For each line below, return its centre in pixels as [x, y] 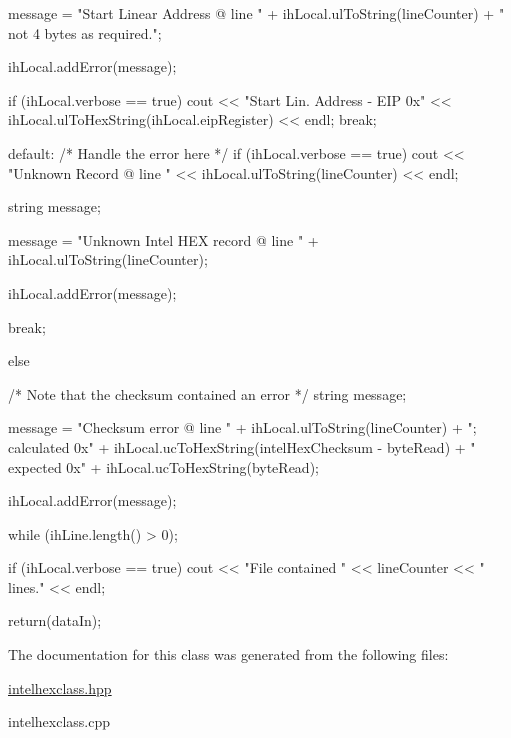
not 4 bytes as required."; [85, 32]
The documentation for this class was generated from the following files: [228, 654]
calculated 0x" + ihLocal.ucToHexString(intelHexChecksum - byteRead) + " [242, 446]
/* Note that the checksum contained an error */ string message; [207, 393]
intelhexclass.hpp [60, 687]
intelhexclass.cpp [59, 721]
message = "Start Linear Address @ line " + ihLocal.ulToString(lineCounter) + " [256, 13]
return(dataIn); [55, 620]
